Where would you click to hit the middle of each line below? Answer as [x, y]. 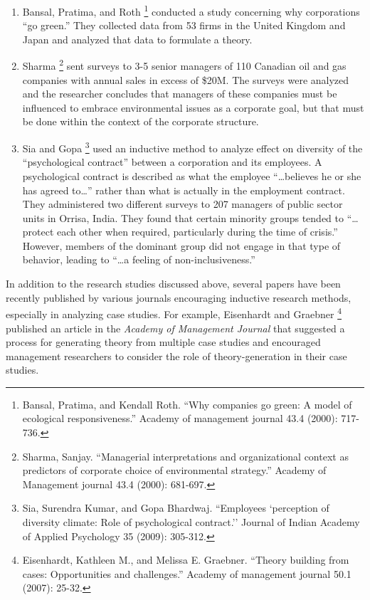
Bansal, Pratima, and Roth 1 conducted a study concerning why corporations [191, 10]
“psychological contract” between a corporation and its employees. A [172, 162]
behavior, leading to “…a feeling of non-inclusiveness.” [139, 259]
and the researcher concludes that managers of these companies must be [180, 94]
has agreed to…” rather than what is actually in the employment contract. [184, 190]
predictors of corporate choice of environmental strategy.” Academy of [174, 470]
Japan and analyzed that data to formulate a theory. [137, 39]
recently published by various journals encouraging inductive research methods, [179, 297]
